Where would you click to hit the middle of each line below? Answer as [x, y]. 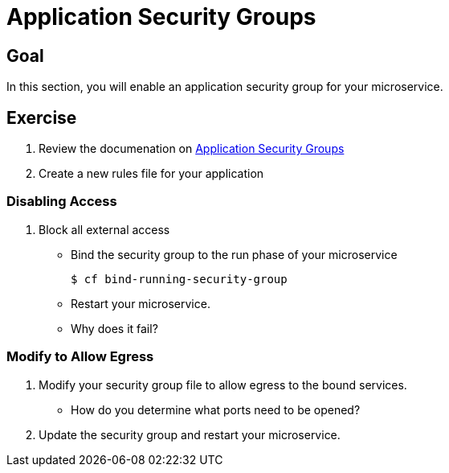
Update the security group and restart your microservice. [190, 434]
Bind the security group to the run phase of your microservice [234, 254]
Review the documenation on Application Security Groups [192, 149]
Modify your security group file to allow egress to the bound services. [223, 385]
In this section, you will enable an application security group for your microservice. [225, 87]
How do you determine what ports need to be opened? [216, 409]
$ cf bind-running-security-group [179, 279]
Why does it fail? [114, 328]
